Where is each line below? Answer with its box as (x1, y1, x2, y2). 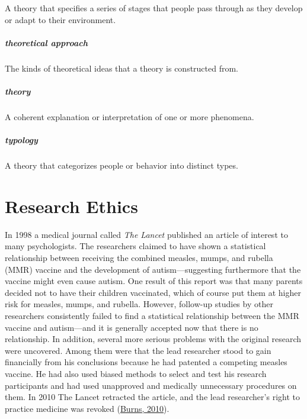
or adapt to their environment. (5, 13, 116, 25)
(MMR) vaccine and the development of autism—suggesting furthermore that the (5, 263, 301, 275)
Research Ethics (5, 194, 138, 218)
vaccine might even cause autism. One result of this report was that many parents (5, 275, 303, 287)
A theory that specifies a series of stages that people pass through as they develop (5, 2, 303, 14)
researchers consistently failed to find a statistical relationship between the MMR (5, 309, 299, 321)
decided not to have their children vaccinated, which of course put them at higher (5, 286, 301, 298)
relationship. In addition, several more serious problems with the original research (5, 333, 302, 345)
